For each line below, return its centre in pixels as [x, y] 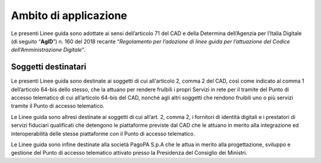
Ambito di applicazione [69, 15]
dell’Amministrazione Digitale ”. [48, 50]
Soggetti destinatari [48, 67]
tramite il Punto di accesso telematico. [58, 106]
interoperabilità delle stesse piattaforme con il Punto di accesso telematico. [103, 133]
